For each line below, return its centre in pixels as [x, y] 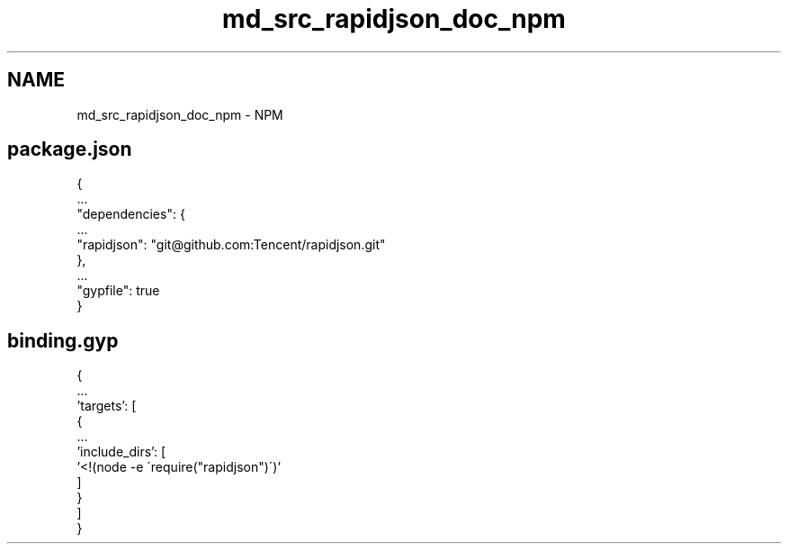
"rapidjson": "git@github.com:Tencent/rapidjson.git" [231, 245]
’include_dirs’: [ [121, 452]
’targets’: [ [107, 406]
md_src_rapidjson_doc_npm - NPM [180, 114]
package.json [70, 149]
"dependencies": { [131, 214]
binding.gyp [63, 340]
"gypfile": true [118, 291]
